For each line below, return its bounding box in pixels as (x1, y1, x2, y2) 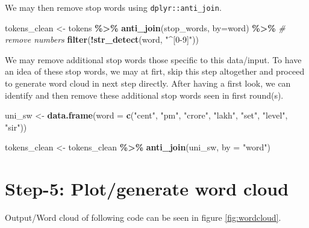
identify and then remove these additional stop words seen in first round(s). (5, 88, 284, 101)
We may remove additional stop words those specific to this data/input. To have (5, 53, 302, 66)
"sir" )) (5, 120, 27, 133)
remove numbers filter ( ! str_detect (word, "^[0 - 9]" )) (5, 33, 199, 46)
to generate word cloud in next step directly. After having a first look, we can (5, 77, 291, 90)
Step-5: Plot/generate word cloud (5, 176, 289, 201)
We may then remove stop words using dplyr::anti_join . (5, 1, 222, 13)
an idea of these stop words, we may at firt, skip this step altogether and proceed (5, 65, 305, 78)
